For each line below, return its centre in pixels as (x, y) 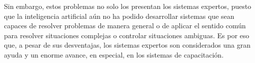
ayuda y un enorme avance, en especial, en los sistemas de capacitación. (114, 54)
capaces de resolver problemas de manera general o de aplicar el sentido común (125, 26)
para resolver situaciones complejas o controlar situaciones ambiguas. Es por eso (127, 35)
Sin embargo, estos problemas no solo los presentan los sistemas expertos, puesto (128, 6)
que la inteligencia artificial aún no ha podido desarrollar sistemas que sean (119, 16)
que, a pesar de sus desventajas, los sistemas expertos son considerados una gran (127, 45)
